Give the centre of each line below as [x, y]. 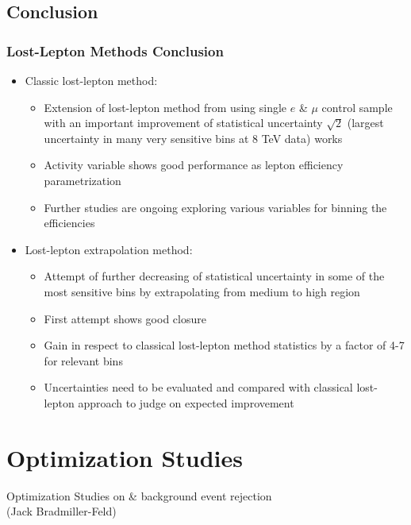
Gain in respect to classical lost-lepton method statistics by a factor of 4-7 [224, 345]
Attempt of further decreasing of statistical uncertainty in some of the [214, 276]
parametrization [83, 180]
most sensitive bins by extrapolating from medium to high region [202, 291]
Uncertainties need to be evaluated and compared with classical [198, 387]
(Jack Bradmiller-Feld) [61, 511]
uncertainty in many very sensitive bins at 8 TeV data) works [193, 138]
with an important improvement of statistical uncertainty [183, 123]
